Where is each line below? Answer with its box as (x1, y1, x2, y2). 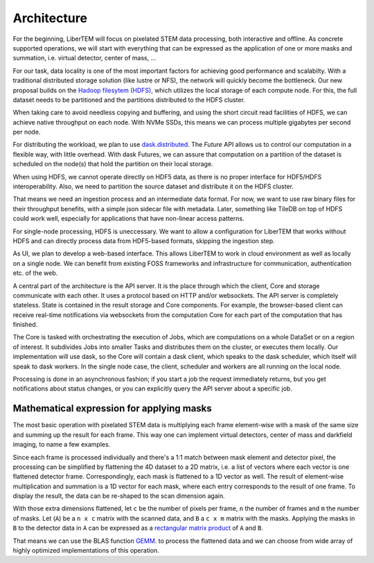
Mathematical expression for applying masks (12, 402, 213, 415)
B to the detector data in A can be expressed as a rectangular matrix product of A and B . (12, 524, 263, 533)
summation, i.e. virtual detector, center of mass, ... (12, 54, 157, 62)
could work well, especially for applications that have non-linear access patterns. (12, 215, 245, 223)
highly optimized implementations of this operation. (12, 546, 159, 555)
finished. (12, 321, 38, 329)
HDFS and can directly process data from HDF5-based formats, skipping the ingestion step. (12, 236, 275, 245)
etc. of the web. (12, 269, 58, 277)
